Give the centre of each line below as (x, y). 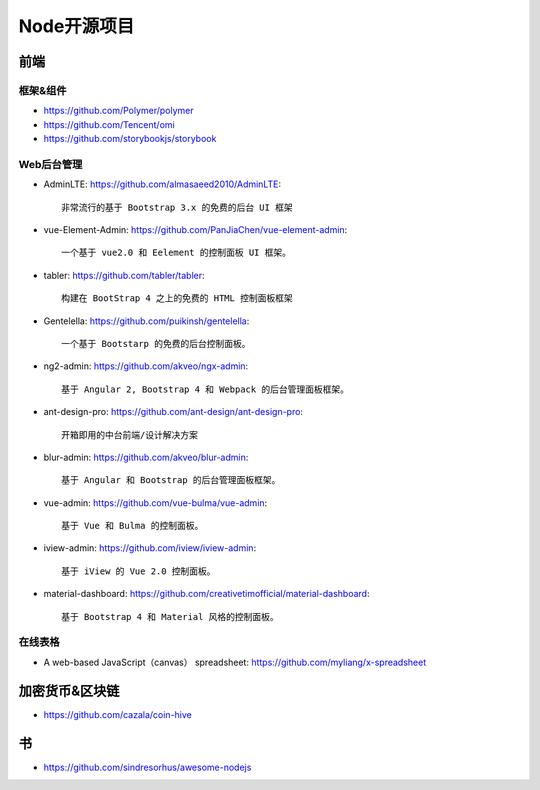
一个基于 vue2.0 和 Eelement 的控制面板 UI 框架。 (176, 253)
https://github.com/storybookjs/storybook (130, 139)
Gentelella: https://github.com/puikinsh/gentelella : (146, 321)
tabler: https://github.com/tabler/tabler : (124, 275)
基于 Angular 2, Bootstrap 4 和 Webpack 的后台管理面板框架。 (205, 389)
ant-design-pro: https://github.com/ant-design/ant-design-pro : (173, 412)
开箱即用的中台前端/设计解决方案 (130, 434)
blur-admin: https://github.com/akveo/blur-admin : (146, 457)
